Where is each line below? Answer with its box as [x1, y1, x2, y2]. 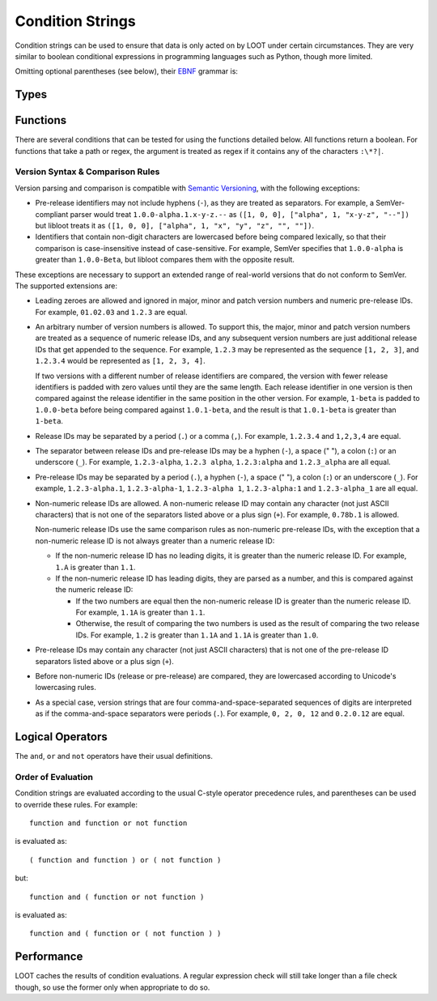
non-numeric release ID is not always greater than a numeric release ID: [35, 535, 275, 546]
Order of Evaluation [15, 771, 93, 782]
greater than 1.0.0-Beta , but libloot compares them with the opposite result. [35, 255, 295, 265]
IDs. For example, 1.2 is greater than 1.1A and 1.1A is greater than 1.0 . [75, 630, 319, 640]
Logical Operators [15, 730, 108, 743]
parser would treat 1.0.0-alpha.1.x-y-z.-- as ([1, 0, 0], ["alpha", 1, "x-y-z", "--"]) [70, 209, 410, 219]
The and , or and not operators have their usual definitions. [15, 752, 214, 761]
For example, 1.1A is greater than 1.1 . [75, 607, 206, 617]
